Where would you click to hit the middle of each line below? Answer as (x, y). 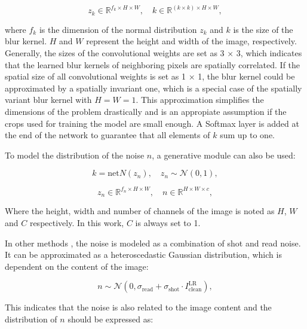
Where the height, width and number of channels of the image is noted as (140, 211)
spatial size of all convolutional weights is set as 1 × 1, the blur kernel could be (150, 76)
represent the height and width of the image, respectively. (191, 41)
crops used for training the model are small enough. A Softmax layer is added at (152, 123)
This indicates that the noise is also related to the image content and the (138, 307)
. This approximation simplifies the (200, 100)
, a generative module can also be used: (224, 155)
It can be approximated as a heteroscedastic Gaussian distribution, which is (143, 255)
